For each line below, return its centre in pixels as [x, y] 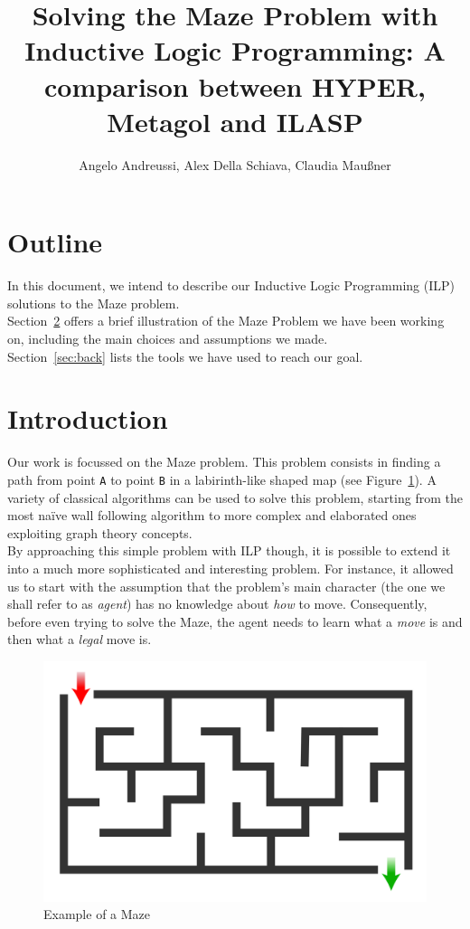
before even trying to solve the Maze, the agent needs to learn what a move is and [235, 621]
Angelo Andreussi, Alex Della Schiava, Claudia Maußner [235, 164]
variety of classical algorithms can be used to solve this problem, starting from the [235, 497]
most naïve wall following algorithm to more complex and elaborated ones [212, 515]
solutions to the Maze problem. [94, 303]
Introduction [88, 418]
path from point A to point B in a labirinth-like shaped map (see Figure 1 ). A [222, 479]
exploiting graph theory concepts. [100, 532]
